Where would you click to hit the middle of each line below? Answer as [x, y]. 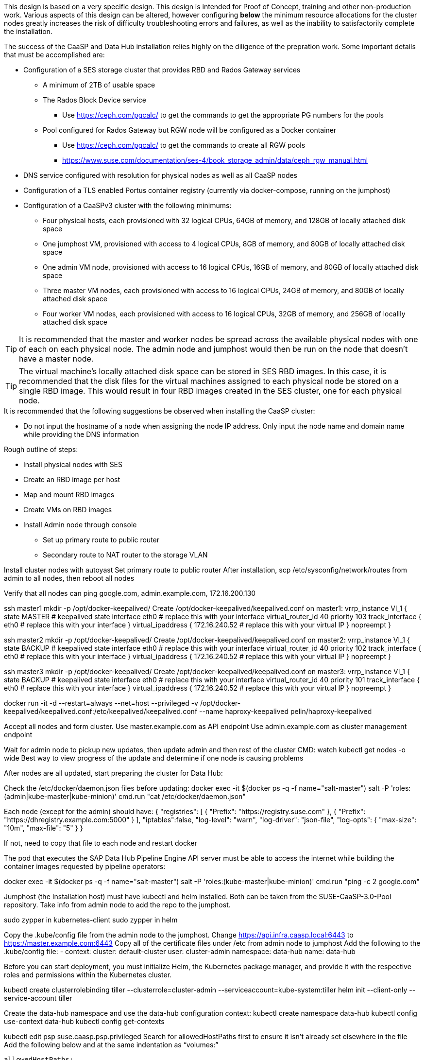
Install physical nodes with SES [73, 464]
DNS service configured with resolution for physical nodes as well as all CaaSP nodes [161, 175]
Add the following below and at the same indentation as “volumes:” [111, 1045]
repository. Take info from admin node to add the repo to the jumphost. [117, 905]
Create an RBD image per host [72, 479]
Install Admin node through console [80, 525]
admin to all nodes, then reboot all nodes [69, 578]
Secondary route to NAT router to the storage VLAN [125, 555]
